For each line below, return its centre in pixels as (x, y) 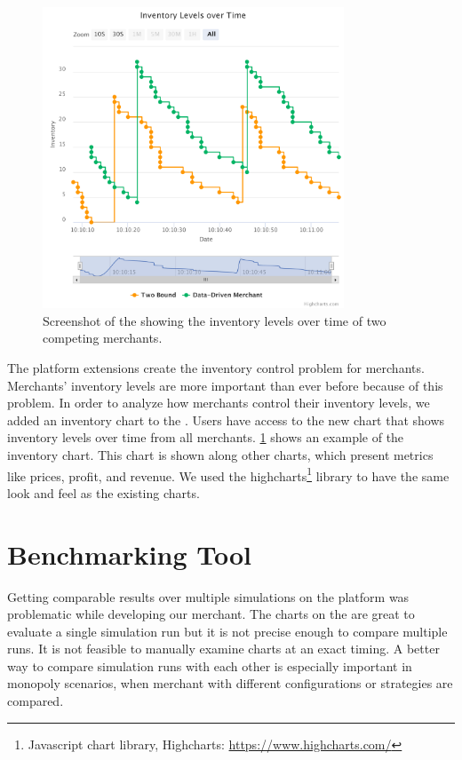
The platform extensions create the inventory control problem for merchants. (216, 367)
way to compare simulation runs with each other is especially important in (210, 665)
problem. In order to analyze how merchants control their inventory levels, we (219, 403)
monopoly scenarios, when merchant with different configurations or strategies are (230, 683)
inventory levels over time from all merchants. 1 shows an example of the (206, 437)
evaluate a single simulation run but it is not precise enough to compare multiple (227, 631)
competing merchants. (103, 338)
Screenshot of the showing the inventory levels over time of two (215, 320)
